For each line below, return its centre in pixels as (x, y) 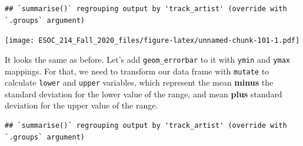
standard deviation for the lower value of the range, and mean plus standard (144, 94)
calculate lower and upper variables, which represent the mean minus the (139, 82)
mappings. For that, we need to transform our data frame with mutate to (137, 71)
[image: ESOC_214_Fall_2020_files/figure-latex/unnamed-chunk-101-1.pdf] (152, 41)
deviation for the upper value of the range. (81, 105)
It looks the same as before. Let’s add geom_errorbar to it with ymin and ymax (147, 59)
